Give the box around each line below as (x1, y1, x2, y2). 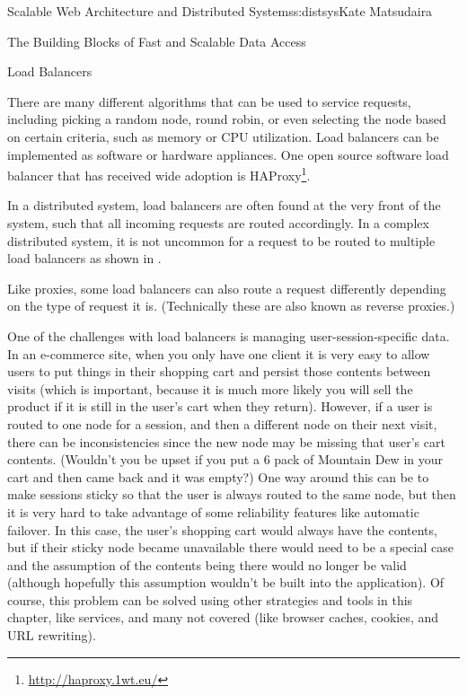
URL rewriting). (7, 626, 96, 645)
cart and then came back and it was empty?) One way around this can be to (7, 467, 429, 486)
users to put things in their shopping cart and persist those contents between (7, 362, 431, 381)
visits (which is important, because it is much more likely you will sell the (7, 379, 413, 398)
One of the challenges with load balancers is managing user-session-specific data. (7, 326, 450, 345)
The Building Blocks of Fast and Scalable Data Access (7, 31, 306, 50)
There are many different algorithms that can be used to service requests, (7, 92, 411, 110)
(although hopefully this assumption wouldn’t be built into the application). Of (7, 573, 445, 592)
